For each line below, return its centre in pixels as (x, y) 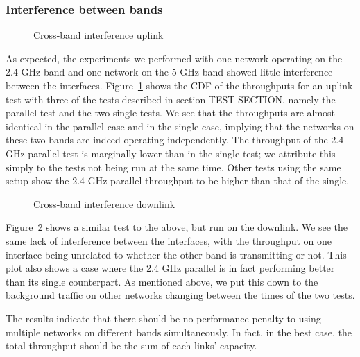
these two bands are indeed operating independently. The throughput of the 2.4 (175, 140)
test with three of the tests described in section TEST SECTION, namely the (171, 99)
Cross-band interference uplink (98, 35)
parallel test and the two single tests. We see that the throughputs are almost (171, 113)
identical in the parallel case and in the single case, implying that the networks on (180, 126)
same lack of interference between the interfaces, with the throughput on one (169, 240)
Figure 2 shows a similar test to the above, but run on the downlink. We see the (177, 227)
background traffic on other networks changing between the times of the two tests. (180, 295)
